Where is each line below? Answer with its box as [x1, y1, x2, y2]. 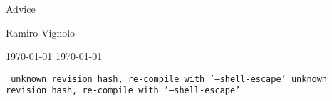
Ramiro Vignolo [6, 25, 76, 40]
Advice [6, 1, 36, 16]
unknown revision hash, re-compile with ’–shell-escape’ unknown [11, 73, 328, 84]
